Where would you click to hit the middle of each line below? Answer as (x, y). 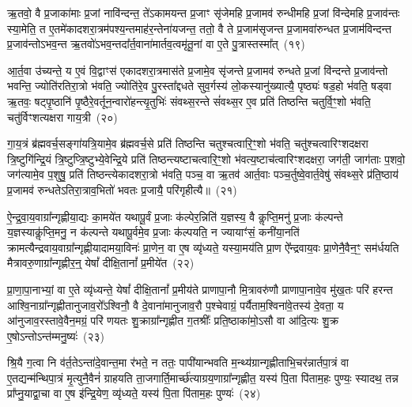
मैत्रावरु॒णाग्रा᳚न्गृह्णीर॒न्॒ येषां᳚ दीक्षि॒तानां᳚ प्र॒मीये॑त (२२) (101, 263)
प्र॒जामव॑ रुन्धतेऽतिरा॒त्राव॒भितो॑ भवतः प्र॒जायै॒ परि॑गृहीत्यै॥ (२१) (122, 189)
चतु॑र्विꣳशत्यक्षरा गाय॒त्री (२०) (62, 117)
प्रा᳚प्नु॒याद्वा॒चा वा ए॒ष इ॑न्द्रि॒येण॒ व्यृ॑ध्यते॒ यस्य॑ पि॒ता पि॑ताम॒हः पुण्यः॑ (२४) (134, 393)
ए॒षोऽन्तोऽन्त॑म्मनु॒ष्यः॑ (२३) (56, 335)
